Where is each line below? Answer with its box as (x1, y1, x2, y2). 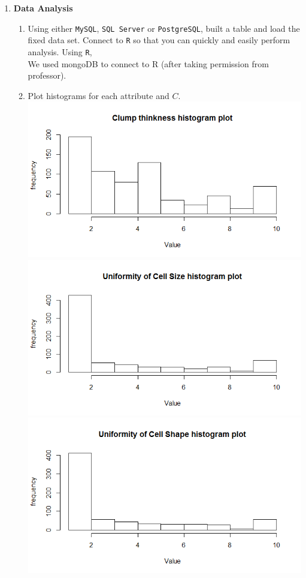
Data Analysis (13, 2, 73, 14)
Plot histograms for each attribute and (28, 89, 169, 101)
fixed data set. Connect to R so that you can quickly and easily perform (28, 34, 290, 46)
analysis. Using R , (28, 45, 92, 58)
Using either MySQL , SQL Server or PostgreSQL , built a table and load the (28, 22, 300, 34)
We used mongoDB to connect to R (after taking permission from (28, 57, 269, 70)
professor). (28, 69, 66, 82)
